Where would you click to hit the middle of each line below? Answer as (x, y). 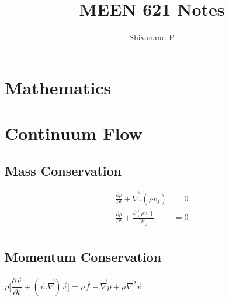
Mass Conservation (63, 170)
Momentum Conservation (83, 257)
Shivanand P (152, 37)
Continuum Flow (74, 133)
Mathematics (58, 87)
